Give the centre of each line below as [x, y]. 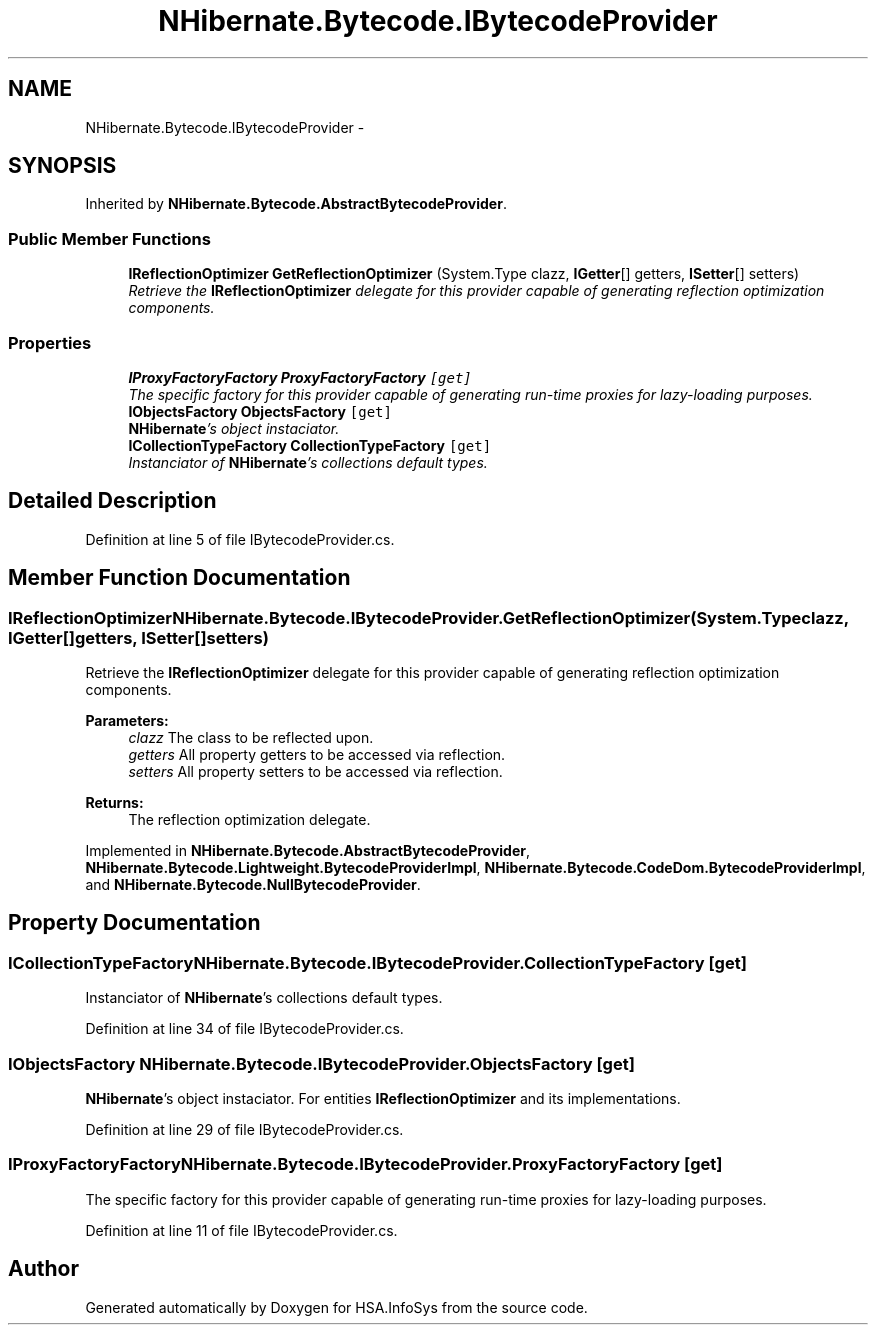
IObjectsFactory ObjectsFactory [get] [260, 411]
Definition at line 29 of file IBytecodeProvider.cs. [244, 1129]
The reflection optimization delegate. [249, 819]
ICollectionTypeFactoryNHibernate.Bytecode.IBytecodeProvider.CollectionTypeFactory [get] [377, 962]
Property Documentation [134, 923]
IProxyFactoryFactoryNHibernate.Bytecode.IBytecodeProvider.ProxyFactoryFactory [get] [365, 1164]
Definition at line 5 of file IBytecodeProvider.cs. [240, 539]
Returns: [114, 802]
